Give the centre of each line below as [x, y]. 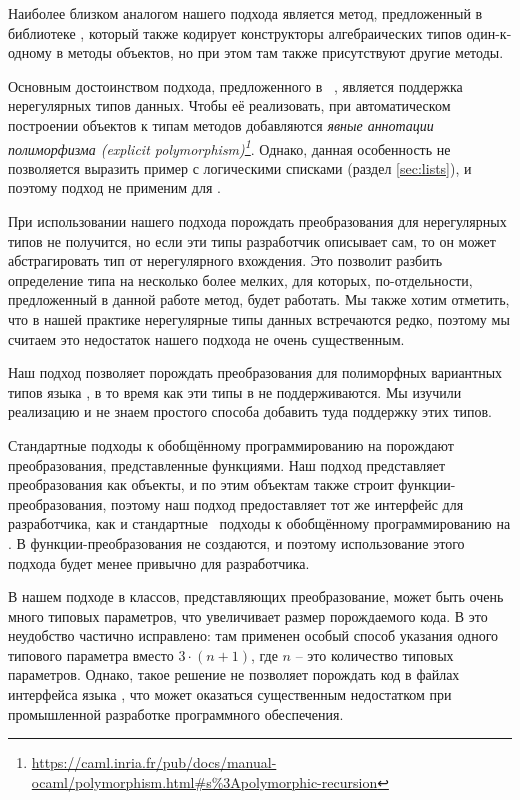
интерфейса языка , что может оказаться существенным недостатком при [230, 694]
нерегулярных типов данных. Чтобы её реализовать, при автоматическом [229, 105]
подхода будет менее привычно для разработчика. [159, 562]
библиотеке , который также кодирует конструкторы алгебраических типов [235, 32]
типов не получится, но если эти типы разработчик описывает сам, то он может [252, 240]
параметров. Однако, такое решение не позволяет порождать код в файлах [234, 674]
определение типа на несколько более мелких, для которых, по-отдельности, [240, 279]
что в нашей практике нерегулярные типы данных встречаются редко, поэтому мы [259, 318]
